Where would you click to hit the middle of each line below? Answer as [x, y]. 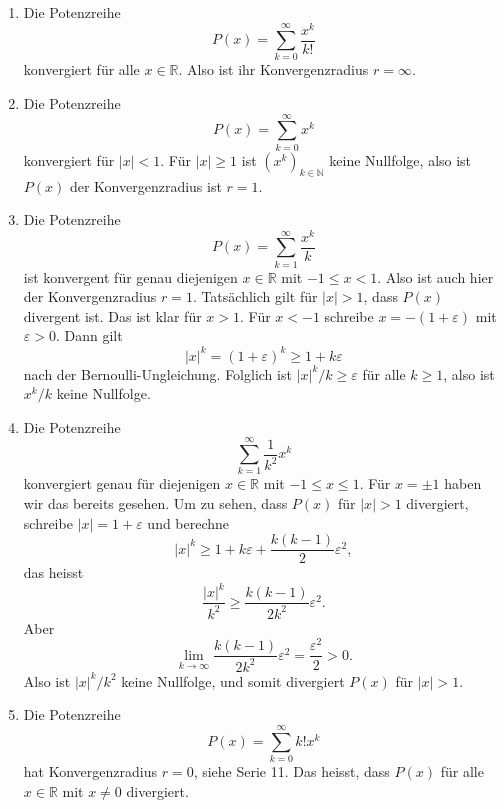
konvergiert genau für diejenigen [122, 483]
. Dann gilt [89, 335]
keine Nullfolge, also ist [400, 159]
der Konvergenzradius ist [145, 185]
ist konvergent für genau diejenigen [130, 276]
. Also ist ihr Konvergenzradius [273, 69]
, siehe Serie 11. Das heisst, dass [291, 771]
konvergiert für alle [81, 69]
